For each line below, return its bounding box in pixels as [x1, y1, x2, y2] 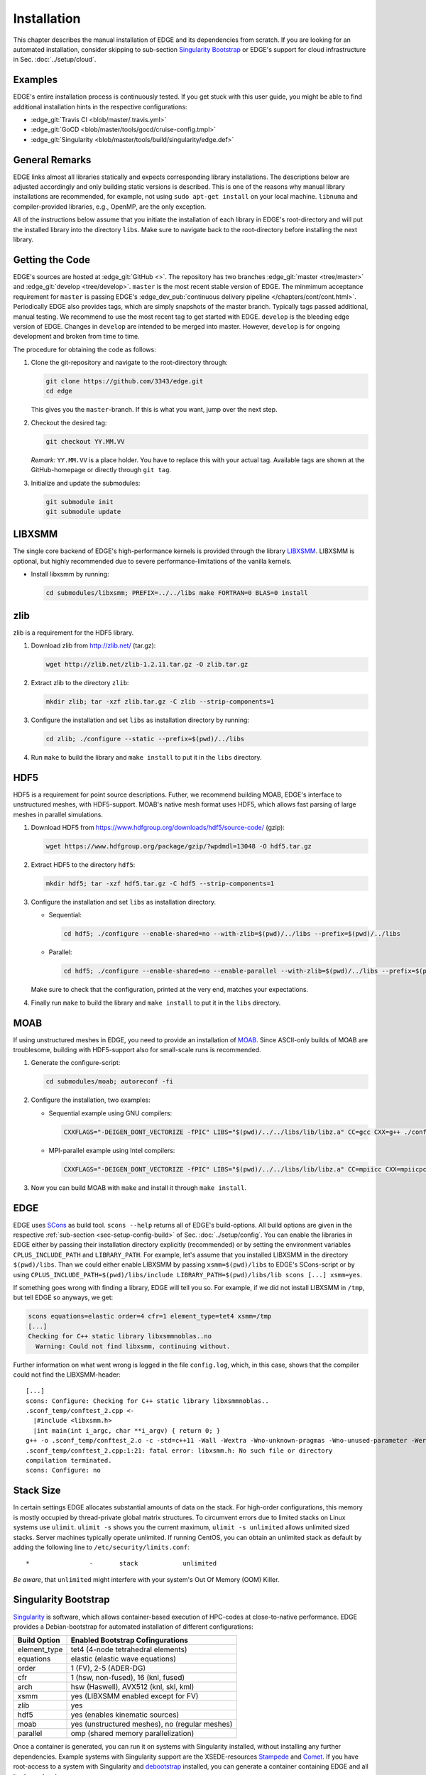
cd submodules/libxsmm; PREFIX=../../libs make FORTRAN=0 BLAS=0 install [45, 589, 308, 597]
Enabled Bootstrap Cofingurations [70, 1635, 188, 1645]
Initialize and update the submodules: [31, 479, 141, 487]
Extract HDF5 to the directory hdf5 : [31, 861, 136, 869]
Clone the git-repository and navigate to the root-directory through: [31, 359, 229, 367]
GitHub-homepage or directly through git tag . [31, 466, 172, 474]
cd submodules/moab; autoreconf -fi [45, 1078, 174, 1086]
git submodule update [45, 508, 121, 515]
